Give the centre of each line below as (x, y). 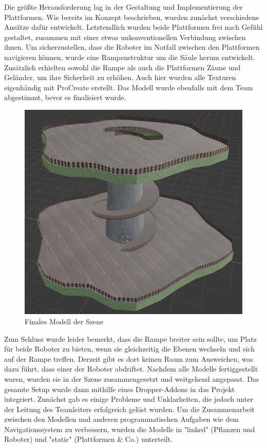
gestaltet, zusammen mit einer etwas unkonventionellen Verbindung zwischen (125, 37)
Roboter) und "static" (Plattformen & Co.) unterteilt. (89, 439)
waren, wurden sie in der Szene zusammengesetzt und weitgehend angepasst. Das (132, 378)
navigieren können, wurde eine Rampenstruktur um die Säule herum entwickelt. (130, 57)
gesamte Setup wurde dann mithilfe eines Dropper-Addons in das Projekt (120, 389)
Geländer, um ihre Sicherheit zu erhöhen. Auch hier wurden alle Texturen (120, 77)
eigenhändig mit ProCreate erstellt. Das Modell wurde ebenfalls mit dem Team (129, 87)
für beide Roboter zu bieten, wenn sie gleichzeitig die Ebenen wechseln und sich (129, 349)
